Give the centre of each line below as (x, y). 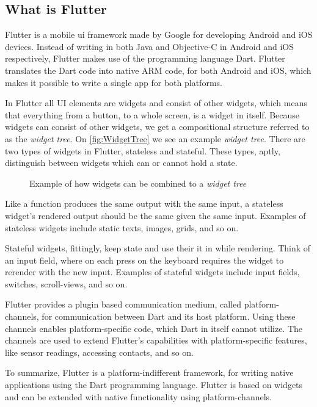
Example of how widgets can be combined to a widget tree (138, 183)
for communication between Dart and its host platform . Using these (169, 316)
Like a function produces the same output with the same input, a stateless (144, 203)
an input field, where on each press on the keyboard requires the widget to (144, 260)
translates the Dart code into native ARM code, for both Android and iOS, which (158, 70)
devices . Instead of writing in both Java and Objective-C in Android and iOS (149, 46)
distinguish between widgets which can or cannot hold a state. (121, 163)
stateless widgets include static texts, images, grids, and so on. (122, 227)
